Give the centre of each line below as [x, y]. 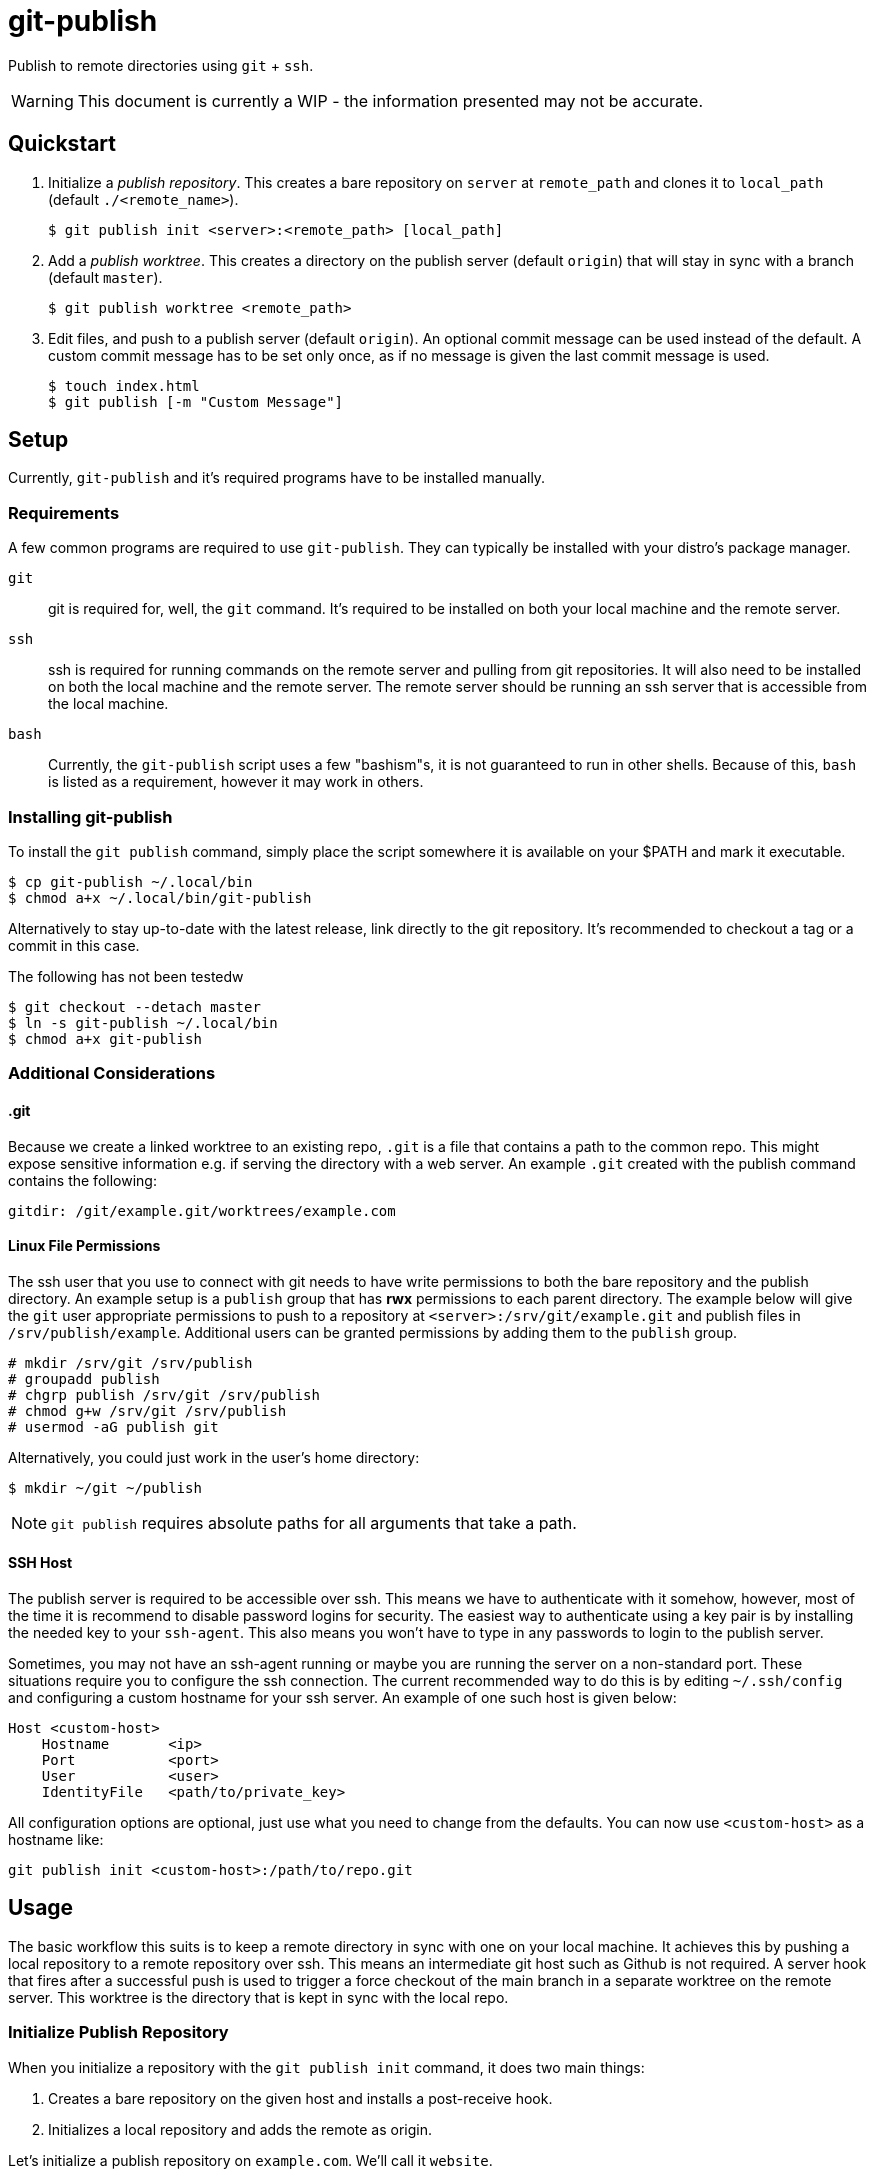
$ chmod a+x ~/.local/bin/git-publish [160, 897]
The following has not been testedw [126, 976]
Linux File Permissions [84, 1246]
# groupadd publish [84, 1378]
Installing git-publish [90, 816]
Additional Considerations [112, 1073]
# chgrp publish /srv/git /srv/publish [164, 1394]
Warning [42, 100]
